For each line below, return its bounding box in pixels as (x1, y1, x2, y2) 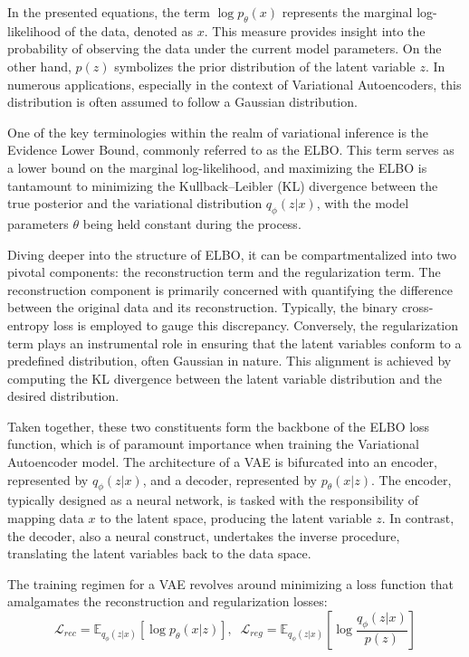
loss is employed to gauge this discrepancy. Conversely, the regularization (53, 315, 459, 334)
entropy (7, 315, 50, 334)
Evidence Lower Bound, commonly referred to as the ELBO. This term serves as (7, 140, 455, 159)
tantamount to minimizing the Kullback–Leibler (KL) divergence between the (7, 176, 438, 195)
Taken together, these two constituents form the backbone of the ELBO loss (7, 416, 430, 435)
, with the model (316, 194, 409, 213)
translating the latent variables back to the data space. (7, 544, 311, 563)
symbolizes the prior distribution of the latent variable (114, 56, 416, 75)
